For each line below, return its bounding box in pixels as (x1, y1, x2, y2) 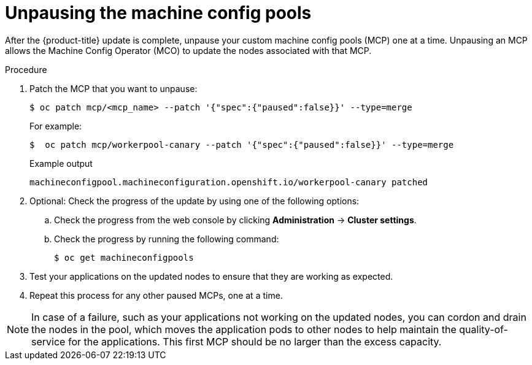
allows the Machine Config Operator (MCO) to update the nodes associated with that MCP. (5, 45, 372, 56)
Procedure (5, 64, 47, 75)
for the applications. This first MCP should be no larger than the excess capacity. (67, 335, 442, 348)
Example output (29, 158, 93, 169)
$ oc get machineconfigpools (54, 252, 194, 263)
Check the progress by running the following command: (54, 233, 279, 244)
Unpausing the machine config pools (5, 2, 312, 23)
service (31, 335, 66, 348)
